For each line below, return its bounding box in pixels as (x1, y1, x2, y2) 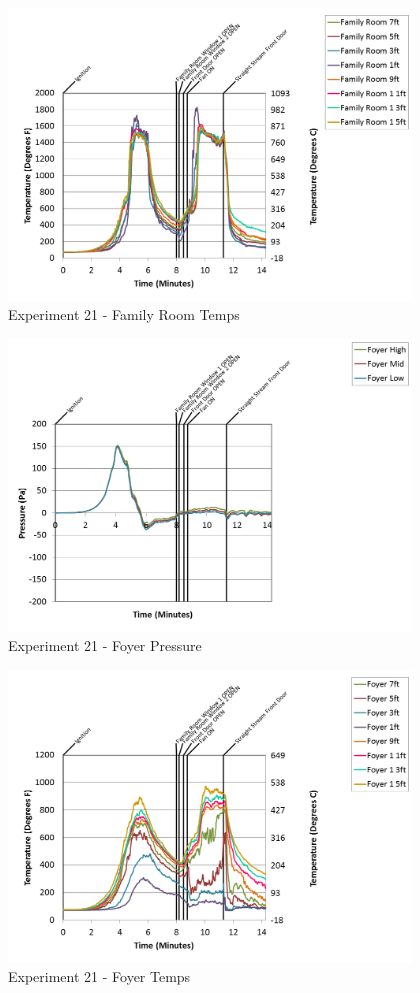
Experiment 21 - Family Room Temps (8, 304, 240, 325)
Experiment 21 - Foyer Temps (8, 966, 191, 987)
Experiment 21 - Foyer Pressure (8, 635, 202, 656)
